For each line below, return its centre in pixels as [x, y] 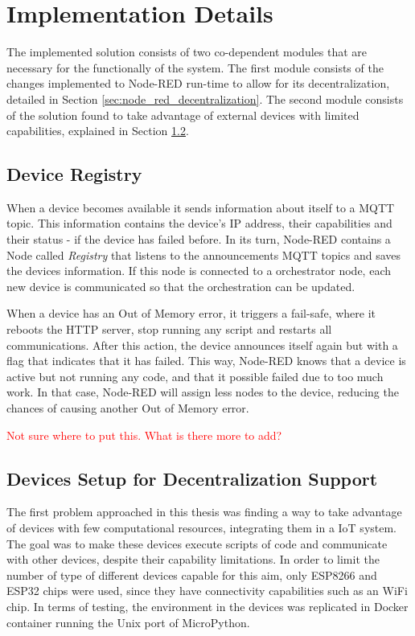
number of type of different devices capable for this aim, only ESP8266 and [192, 574]
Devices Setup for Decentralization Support [192, 478]
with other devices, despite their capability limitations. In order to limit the [193, 559]
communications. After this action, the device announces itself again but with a [202, 345]
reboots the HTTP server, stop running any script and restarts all [169, 329]
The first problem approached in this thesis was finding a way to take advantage [204, 512]
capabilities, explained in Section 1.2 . [98, 131]
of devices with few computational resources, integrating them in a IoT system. [202, 527]
